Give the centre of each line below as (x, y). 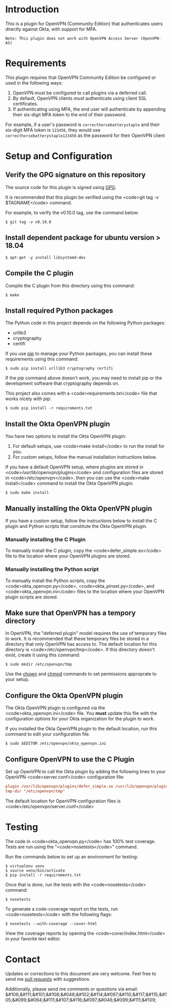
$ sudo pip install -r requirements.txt (49, 408)
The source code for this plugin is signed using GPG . (61, 187)
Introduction (32, 9)
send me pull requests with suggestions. (48, 979)
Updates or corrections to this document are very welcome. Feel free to (81, 973)
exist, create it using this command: (43, 655)
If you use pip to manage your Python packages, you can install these (79, 354)
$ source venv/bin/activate (35, 870)
